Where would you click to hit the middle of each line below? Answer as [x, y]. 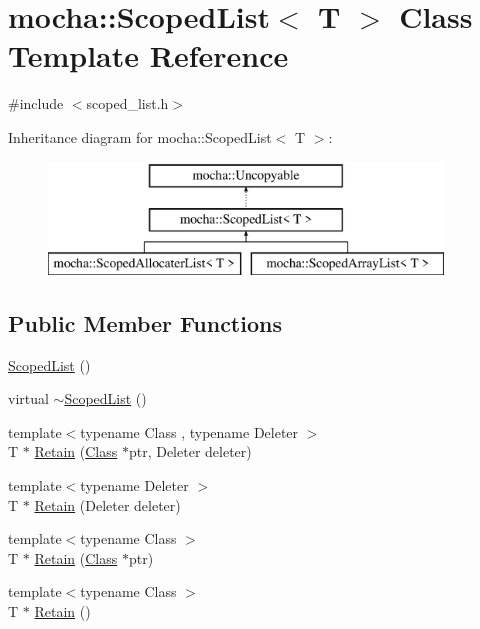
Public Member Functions [145, 322]
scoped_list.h [127, 103]
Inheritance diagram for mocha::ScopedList [140, 136]
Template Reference [148, 55]
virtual [28, 398]
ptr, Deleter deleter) [190, 451]
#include [36, 103]
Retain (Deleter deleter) [107, 504]
